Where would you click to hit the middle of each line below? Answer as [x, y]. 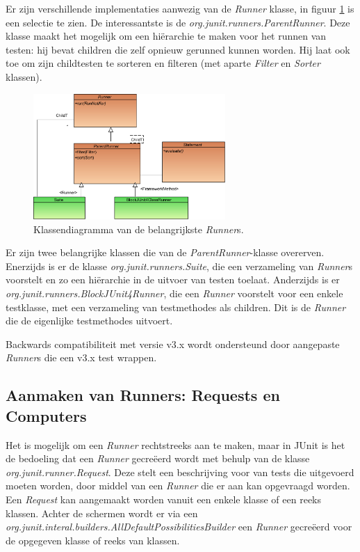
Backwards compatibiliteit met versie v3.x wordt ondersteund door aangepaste [173, 344]
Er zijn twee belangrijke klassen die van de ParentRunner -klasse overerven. [165, 252]
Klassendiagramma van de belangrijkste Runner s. [139, 229]
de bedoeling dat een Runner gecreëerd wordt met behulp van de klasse [158, 458]
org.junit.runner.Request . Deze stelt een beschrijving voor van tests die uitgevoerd [180, 472]
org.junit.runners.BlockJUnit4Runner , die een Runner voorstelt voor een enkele [174, 293]
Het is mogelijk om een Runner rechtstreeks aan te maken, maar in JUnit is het [175, 444]
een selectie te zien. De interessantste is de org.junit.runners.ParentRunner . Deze [178, 22]
